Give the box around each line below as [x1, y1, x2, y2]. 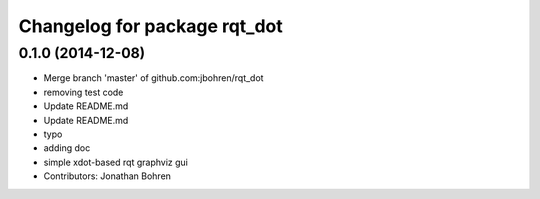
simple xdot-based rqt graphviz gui [43, 156, 189, 168]
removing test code [43, 86, 124, 98]
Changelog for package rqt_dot [18, 15, 284, 37]
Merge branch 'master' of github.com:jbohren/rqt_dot [43, 72, 264, 84]
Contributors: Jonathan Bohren [43, 170, 172, 182]
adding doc [43, 142, 91, 154]
